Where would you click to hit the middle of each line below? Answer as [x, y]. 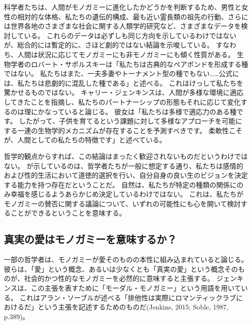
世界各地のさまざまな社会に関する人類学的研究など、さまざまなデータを [126, 26]
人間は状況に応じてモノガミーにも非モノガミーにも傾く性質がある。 [126, 54]
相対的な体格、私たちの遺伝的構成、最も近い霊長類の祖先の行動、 [122, 16]
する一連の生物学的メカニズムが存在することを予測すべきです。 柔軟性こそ [123, 130]
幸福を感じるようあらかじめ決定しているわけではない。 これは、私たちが [127, 194]
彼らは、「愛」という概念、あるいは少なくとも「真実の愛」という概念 [114, 269]
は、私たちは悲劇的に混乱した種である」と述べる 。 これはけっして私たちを [124, 83]
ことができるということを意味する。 [68, 213]
